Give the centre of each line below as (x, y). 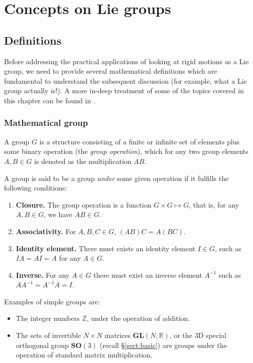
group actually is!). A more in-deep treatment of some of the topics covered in (124, 90)
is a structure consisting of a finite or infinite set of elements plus (140, 141)
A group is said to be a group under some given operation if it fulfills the (116, 178)
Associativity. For (46, 231)
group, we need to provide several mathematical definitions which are (111, 71)
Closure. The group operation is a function (84, 204)
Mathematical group (46, 123)
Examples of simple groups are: (52, 301)
